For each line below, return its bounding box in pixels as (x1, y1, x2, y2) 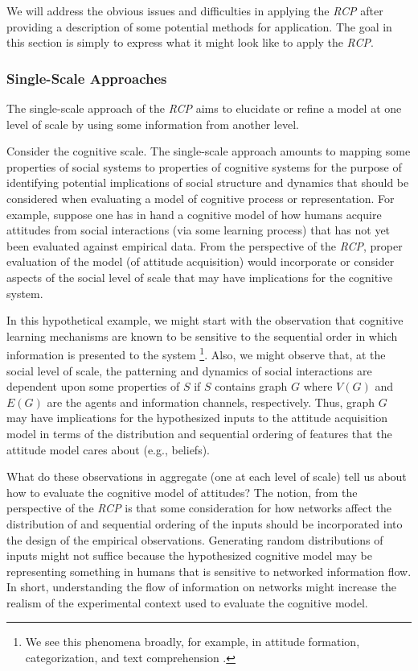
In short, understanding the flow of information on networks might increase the (6, 578, 397, 595)
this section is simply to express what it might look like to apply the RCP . (6, 34, 374, 51)
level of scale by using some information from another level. (6, 115, 299, 132)
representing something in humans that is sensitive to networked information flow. (6, 562, 412, 579)
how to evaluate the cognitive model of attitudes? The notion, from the (6, 483, 358, 500)
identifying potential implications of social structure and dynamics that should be (6, 174, 409, 191)
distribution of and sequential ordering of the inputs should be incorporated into (6, 515, 403, 532)
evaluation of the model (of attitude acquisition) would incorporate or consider (6, 253, 395, 270)
